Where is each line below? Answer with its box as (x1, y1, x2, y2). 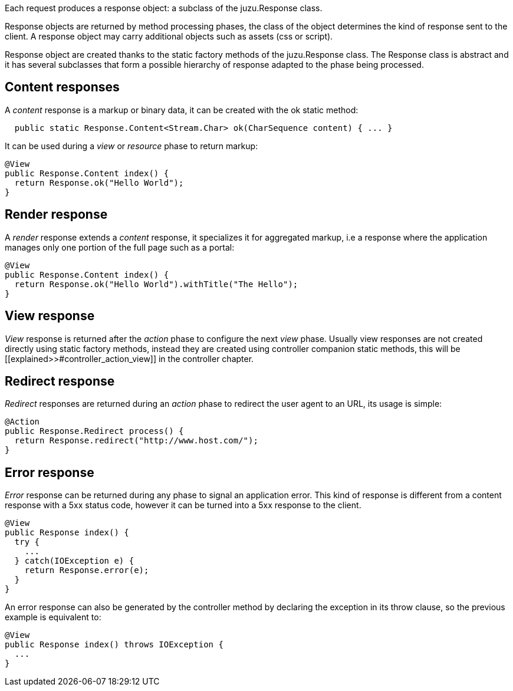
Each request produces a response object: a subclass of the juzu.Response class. (5, 3, 323, 13)
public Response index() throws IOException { (5, 640, 223, 650)
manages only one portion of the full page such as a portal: (5, 242, 235, 252)
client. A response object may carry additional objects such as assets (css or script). (5, 31, 333, 41)
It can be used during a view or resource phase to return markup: (5, 140, 258, 151)
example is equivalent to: (5, 612, 101, 623)
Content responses (5, 80, 120, 95)
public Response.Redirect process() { (5, 426, 184, 436)
